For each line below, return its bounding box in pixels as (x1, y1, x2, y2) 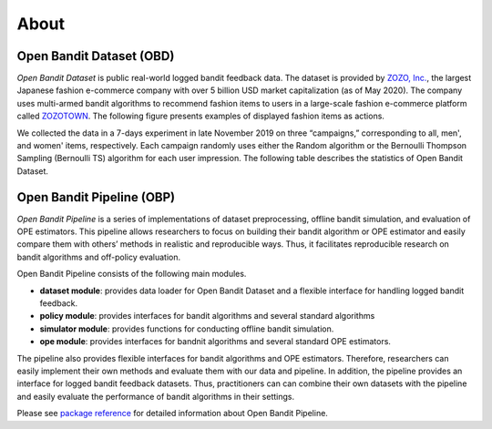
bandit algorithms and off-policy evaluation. (16, 251, 181, 262)
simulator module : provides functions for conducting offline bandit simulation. (39, 323, 334, 334)
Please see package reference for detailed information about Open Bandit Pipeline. (16, 408, 328, 419)
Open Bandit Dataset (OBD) (16, 48, 175, 64)
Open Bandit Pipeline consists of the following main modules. (16, 269, 247, 280)
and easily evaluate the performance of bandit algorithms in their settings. (16, 391, 295, 402)
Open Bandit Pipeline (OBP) (16, 189, 176, 205)
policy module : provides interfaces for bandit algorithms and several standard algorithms (39, 311, 375, 322)
